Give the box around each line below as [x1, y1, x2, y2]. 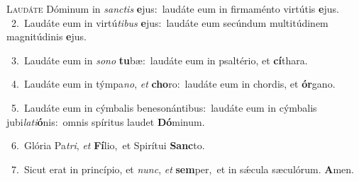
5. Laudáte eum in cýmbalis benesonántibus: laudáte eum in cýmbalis [11, 100, 317, 115]
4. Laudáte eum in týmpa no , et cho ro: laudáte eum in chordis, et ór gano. [11, 76, 336, 91]
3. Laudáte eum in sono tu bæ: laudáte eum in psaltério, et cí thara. [11, 52, 308, 67]
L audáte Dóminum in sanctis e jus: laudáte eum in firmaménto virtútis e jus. [6, 1, 339, 16]
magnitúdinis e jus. [6, 29, 87, 44]
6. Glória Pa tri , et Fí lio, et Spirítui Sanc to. [11, 138, 205, 153]
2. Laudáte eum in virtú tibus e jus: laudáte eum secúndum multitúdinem [11, 15, 328, 30]
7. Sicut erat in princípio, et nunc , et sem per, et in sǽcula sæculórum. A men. [11, 161, 354, 176]
